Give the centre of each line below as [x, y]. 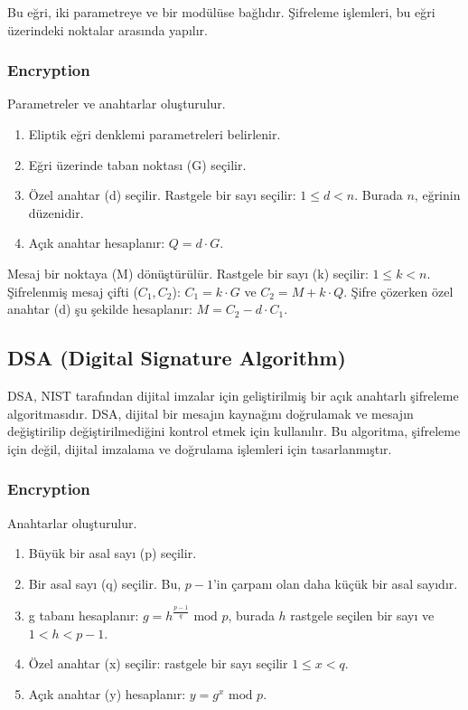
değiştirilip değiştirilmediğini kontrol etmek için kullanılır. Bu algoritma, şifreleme [234, 431]
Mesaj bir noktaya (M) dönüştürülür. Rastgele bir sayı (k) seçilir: [188, 273]
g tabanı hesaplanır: [84, 615]
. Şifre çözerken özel [398, 291]
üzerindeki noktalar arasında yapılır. [108, 29]
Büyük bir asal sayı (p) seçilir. [112, 553]
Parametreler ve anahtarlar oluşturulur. [117, 104]
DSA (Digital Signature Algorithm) [177, 358]
